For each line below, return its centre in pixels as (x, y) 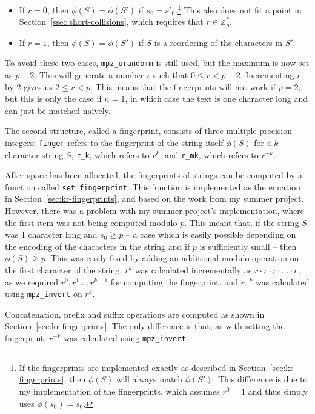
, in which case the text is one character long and (216, 98)
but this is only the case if (53, 98)
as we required (32, 282)
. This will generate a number (89, 74)
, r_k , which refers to (110, 154)
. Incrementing (267, 74)
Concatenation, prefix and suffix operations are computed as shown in (135, 314)
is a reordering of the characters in (218, 42)
